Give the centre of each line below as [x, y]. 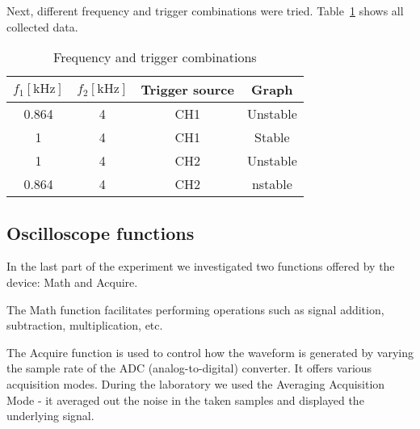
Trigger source [187, 90]
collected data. [42, 26]
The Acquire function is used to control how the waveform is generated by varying [210, 352]
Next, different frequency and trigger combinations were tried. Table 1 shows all [205, 11]
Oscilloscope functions [101, 232]
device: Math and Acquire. [72, 282]
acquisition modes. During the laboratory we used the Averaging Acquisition [196, 383]
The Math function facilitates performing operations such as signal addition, [195, 309]
